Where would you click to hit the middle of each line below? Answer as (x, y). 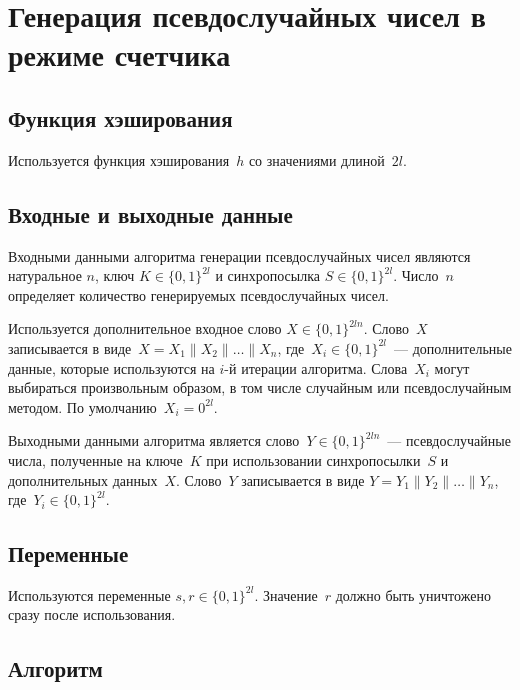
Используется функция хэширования (119, 159)
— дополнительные (453, 347)
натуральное (45, 275)
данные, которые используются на (111, 367)
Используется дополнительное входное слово (145, 328)
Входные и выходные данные (150, 213)
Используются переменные (89, 594)
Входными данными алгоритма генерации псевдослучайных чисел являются (239, 255)
